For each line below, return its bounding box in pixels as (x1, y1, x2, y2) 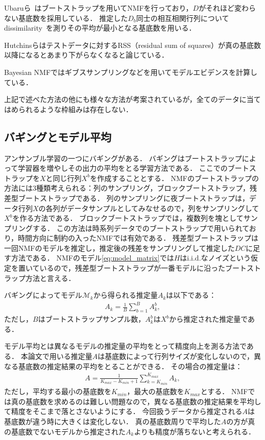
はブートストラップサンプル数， (38, 314, 146, 324)
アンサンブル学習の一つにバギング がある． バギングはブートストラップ (4, 152, 242, 163)
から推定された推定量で (169, 314, 248, 324)
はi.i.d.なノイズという (180, 252, 251, 263)
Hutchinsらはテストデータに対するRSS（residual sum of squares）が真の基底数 (4, 39, 261, 50)
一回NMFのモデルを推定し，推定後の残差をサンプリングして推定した (4, 242, 235, 253)
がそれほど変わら (199, 3, 256, 13)
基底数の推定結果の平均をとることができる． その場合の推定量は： (18, 360, 243, 371)
